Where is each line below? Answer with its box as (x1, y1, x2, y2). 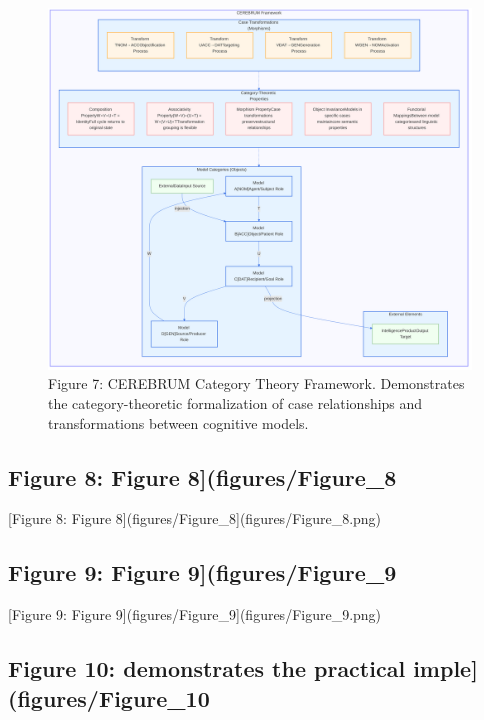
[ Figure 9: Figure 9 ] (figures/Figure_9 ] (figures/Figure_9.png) (8, 604, 382, 625)
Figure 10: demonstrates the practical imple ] (8, 653, 478, 684)
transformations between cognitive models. (48, 412, 309, 433)
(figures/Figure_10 (8, 682, 210, 713)
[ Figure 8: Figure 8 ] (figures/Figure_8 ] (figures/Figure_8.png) (8, 508, 382, 529)
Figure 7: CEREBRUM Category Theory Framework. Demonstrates (48, 373, 465, 394)
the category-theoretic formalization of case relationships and (48, 393, 423, 414)
